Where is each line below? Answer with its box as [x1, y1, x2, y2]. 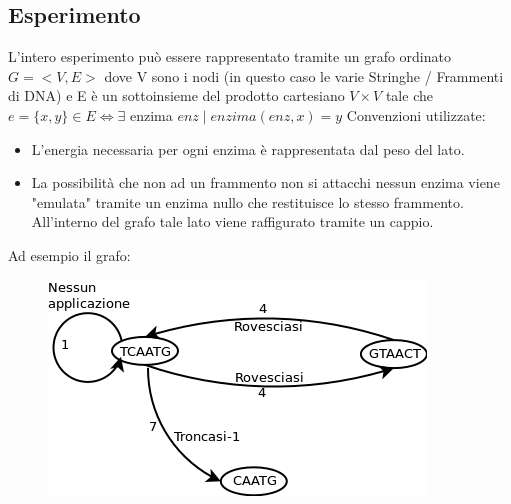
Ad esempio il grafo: [8, 244, 131, 265]
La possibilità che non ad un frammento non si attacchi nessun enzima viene [31, 172, 500, 193]
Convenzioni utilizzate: [346, 104, 486, 125]
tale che [385, 85, 433, 106]
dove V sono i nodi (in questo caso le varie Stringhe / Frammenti [104, 65, 504, 86]
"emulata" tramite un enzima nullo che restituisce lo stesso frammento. [31, 191, 464, 212]
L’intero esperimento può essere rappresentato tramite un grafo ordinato [8, 46, 451, 67]
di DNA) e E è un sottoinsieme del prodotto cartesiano [8, 85, 345, 106]
